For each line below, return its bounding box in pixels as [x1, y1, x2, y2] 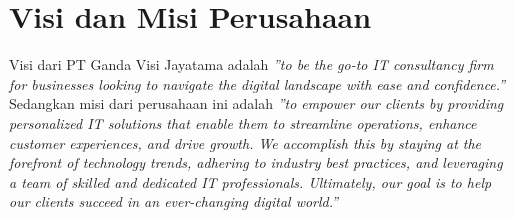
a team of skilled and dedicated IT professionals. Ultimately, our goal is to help [9, 171, 492, 192]
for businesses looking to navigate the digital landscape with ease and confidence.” [9, 73, 506, 94]
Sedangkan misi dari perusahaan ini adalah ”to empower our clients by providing [9, 93, 504, 114]
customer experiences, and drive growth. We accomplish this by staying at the [9, 132, 482, 153]
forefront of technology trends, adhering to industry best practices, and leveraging [9, 152, 503, 173]
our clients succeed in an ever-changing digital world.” [9, 191, 339, 212]
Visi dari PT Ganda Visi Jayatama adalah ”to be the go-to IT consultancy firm [9, 54, 494, 75]
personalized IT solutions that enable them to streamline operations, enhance [9, 112, 477, 133]
